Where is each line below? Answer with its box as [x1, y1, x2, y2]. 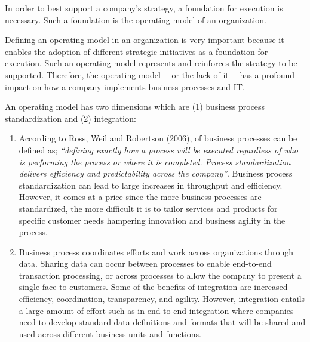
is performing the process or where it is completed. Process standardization [19, 155, 291, 168]
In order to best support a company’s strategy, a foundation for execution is [5, 2, 283, 14]
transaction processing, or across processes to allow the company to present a [19, 269, 302, 281]
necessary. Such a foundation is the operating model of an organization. [5, 13, 266, 26]
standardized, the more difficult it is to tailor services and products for [19, 202, 278, 214]
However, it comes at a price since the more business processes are [19, 190, 262, 203]
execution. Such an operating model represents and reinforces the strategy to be [5, 57, 297, 69]
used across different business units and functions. [19, 327, 201, 340]
